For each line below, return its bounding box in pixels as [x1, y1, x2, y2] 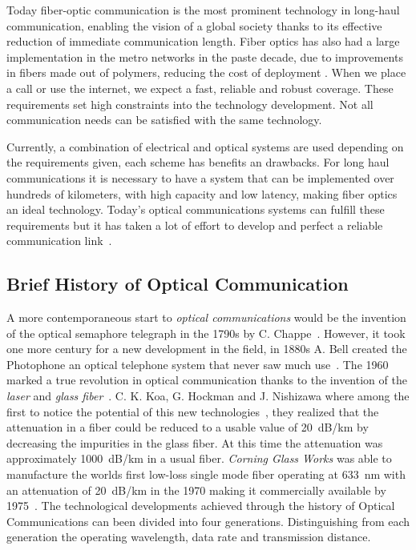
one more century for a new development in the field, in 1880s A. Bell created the [6, 340, 407, 357]
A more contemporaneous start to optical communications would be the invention [6, 309, 406, 326]
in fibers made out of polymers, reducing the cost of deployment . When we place [6, 64, 406, 81]
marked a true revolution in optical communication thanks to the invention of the [6, 371, 407, 388]
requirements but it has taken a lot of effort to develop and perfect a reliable [6, 216, 383, 233]
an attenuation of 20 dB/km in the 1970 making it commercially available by [6, 481, 386, 498]
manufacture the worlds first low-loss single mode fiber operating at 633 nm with [6, 466, 406, 483]
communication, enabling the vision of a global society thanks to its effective [6, 17, 382, 34]
